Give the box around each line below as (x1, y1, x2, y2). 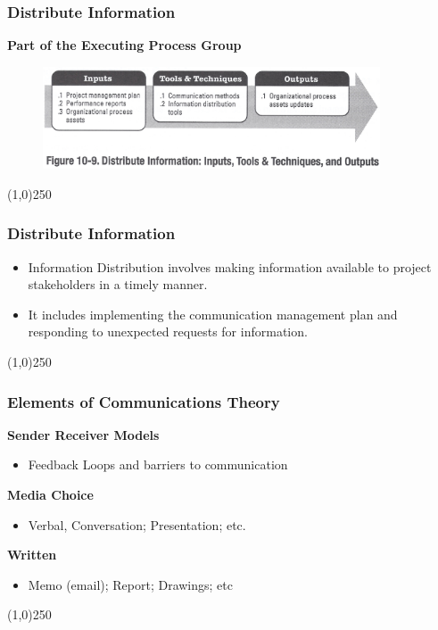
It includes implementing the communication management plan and (28, 304, 398, 323)
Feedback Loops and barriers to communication (28, 455, 288, 474)
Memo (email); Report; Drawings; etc (28, 575, 233, 593)
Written (7, 545, 57, 564)
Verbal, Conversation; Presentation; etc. (28, 515, 246, 534)
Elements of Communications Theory (7, 390, 280, 412)
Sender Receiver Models (7, 425, 160, 443)
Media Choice (7, 485, 94, 503)
